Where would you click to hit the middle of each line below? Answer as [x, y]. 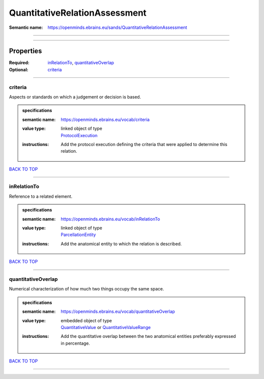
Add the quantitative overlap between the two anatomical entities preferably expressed [148, 336]
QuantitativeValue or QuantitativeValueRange [106, 327]
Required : [19, 63]
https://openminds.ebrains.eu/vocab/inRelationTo [110, 219]
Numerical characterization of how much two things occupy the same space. [87, 289]
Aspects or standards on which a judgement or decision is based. [75, 97]
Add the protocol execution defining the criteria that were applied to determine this [144, 144]
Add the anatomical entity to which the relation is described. [121, 244]
